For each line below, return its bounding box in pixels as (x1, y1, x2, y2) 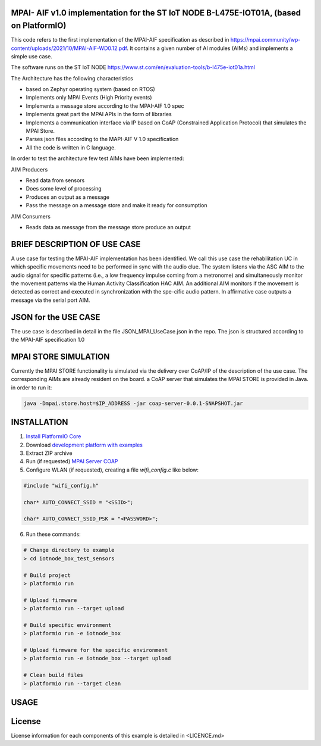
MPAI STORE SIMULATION (11, 351, 110, 361)
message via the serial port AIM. (11, 296, 90, 304)
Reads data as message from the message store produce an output (26, 223, 191, 230)
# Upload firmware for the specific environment (23, 647, 168, 654)
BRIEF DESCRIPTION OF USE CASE (11, 239, 141, 249)
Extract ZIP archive (26, 450, 73, 457)
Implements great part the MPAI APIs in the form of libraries (26, 111, 172, 118)
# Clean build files (23, 672, 83, 679)
